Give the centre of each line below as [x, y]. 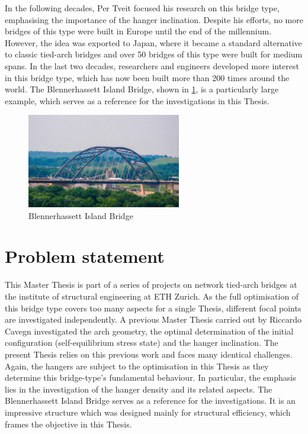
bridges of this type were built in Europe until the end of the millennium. [138, 31]
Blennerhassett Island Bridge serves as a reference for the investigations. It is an [150, 401]
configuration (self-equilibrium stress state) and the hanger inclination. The [142, 343]
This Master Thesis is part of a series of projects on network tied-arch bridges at [151, 284]
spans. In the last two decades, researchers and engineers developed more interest [152, 65]
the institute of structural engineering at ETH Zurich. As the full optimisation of [152, 296]
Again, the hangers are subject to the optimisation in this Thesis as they [137, 366]
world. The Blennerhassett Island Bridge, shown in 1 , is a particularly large [142, 89]
